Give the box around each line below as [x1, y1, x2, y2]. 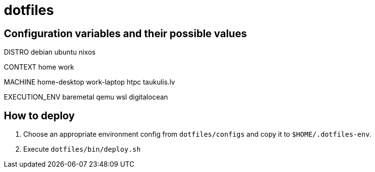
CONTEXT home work [4, 63, 74, 72]
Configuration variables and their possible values [4, 27, 247, 40]
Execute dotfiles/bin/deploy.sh [23, 145, 141, 154]
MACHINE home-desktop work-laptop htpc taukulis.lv [4, 78, 175, 86]
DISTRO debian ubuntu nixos [4, 48, 96, 57]
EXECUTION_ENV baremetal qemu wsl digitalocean [4, 93, 168, 101]
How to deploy [4, 109, 75, 122]
